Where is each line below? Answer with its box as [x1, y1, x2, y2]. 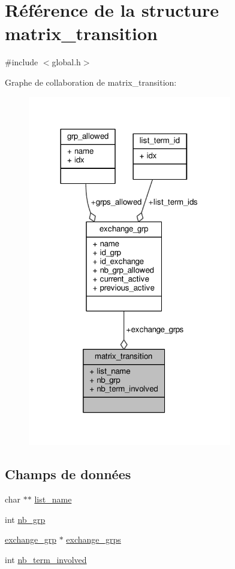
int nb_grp [5, 513, 46, 525]
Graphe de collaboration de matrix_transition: [5, 75, 177, 88]
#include [5, 56, 38, 68]
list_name [34, 493, 72, 506]
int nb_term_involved [5, 553, 87, 565]
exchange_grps [66, 533, 121, 546]
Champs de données [5, 465, 131, 483]
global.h [52, 56, 81, 68]
